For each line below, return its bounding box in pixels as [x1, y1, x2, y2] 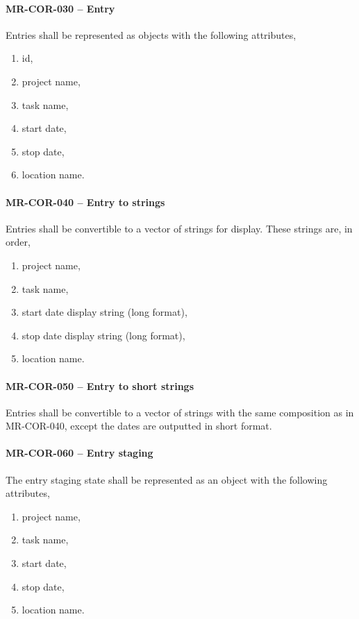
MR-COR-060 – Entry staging [6, 446, 153, 460]
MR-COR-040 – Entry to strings [6, 194, 165, 209]
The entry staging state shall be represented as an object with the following [6, 472, 328, 486]
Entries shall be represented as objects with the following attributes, [6, 27, 297, 42]
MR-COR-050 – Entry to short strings [6, 378, 194, 393]
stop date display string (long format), [22, 328, 185, 342]
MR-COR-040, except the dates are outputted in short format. [6, 418, 272, 433]
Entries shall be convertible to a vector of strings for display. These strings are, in [6, 221, 353, 235]
